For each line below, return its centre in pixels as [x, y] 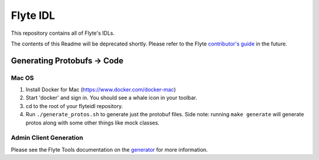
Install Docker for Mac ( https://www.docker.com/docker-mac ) [101, 90]
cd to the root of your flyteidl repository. [74, 106]
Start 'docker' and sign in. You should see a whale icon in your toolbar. [111, 98]
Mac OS [22, 78]
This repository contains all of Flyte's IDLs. [63, 33]
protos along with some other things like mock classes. [92, 123]
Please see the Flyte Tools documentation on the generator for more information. [109, 149]
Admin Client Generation [47, 138]
